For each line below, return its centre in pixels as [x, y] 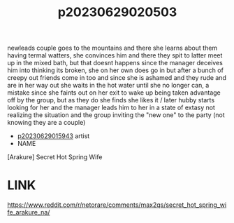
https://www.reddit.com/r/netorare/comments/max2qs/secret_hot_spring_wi [117, 205]
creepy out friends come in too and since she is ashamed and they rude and [117, 78]
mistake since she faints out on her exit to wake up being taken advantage [114, 93]
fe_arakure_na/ [29, 212]
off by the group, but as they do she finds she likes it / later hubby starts [111, 100]
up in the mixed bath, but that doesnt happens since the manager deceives [115, 63]
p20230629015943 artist [53, 136]
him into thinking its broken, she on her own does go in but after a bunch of [115, 70]
